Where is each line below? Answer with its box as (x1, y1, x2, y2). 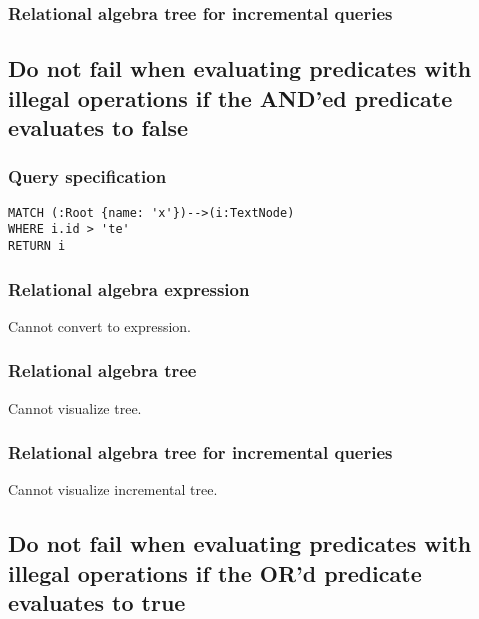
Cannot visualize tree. (8, 397, 142, 418)
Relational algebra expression (8, 276, 250, 301)
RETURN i (8, 238, 66, 253)
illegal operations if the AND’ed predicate (8, 82, 453, 113)
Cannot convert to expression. (8, 315, 192, 336)
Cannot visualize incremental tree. (8, 479, 218, 500)
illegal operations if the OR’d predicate (8, 557, 422, 588)
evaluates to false (8, 112, 189, 143)
